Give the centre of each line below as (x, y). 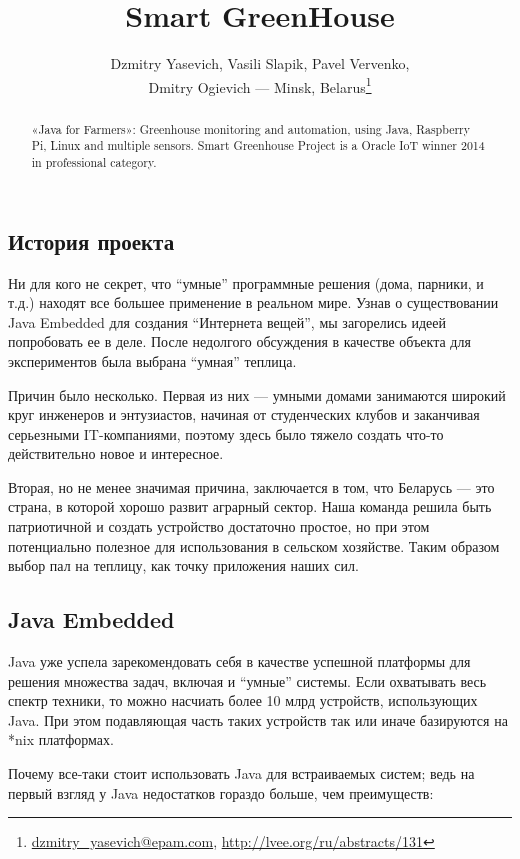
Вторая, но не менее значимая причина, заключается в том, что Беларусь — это (251, 486)
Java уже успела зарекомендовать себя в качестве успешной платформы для (239, 661)
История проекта (91, 240)
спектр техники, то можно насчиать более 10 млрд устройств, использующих (243, 700)
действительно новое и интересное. (116, 453)
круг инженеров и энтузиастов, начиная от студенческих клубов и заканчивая (244, 414)
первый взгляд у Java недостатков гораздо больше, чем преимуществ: (221, 792)
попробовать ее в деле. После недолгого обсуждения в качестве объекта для (239, 341)
